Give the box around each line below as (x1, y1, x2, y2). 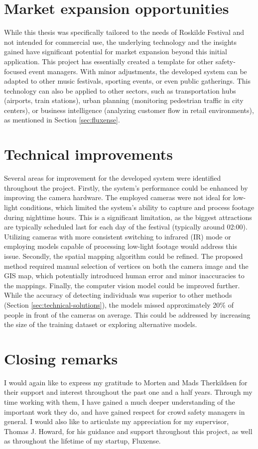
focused (4, 66, 27, 76)
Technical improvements (4, 144, 173, 164)
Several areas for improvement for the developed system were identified (4, 173, 221, 183)
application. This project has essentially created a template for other (4, 56, 214, 66)
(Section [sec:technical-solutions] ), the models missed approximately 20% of (4, 299, 234, 310)
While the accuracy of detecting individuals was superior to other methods (4, 290, 232, 300)
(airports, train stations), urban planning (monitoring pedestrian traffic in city (4, 95, 244, 106)
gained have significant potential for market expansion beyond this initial (4, 46, 227, 57)
